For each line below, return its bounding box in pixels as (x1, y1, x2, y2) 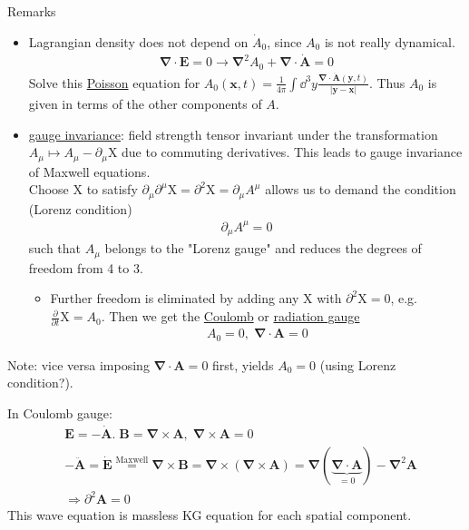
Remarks (7, 2, 56, 20)
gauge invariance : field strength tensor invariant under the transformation (28, 124, 438, 143)
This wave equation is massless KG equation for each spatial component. (7, 505, 412, 525)
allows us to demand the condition (265, 180, 456, 199)
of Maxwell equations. (28, 162, 151, 181)
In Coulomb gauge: (7, 404, 112, 423)
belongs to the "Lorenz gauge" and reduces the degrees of (104, 239, 422, 258)
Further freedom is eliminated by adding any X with (50, 289, 342, 308)
